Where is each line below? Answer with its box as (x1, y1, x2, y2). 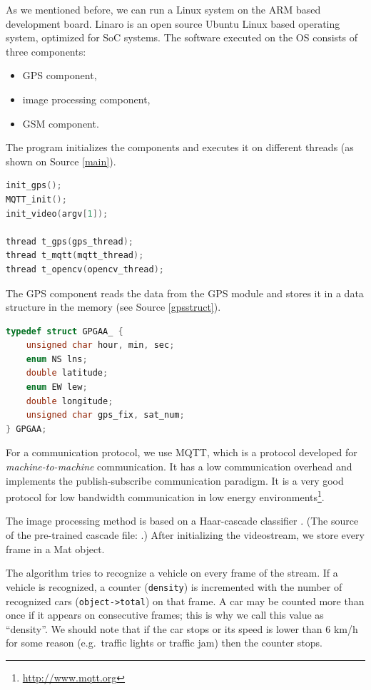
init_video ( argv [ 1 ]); (6, 208, 108, 219)
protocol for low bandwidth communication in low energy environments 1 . (6, 488, 325, 504)
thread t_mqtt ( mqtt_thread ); (6, 250, 144, 261)
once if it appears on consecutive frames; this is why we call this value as (6, 607, 324, 622)
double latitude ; (26, 368, 108, 379)
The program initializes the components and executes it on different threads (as (6, 140, 354, 155)
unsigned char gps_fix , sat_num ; (26, 410, 185, 421)
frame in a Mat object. (6, 541, 105, 556)
